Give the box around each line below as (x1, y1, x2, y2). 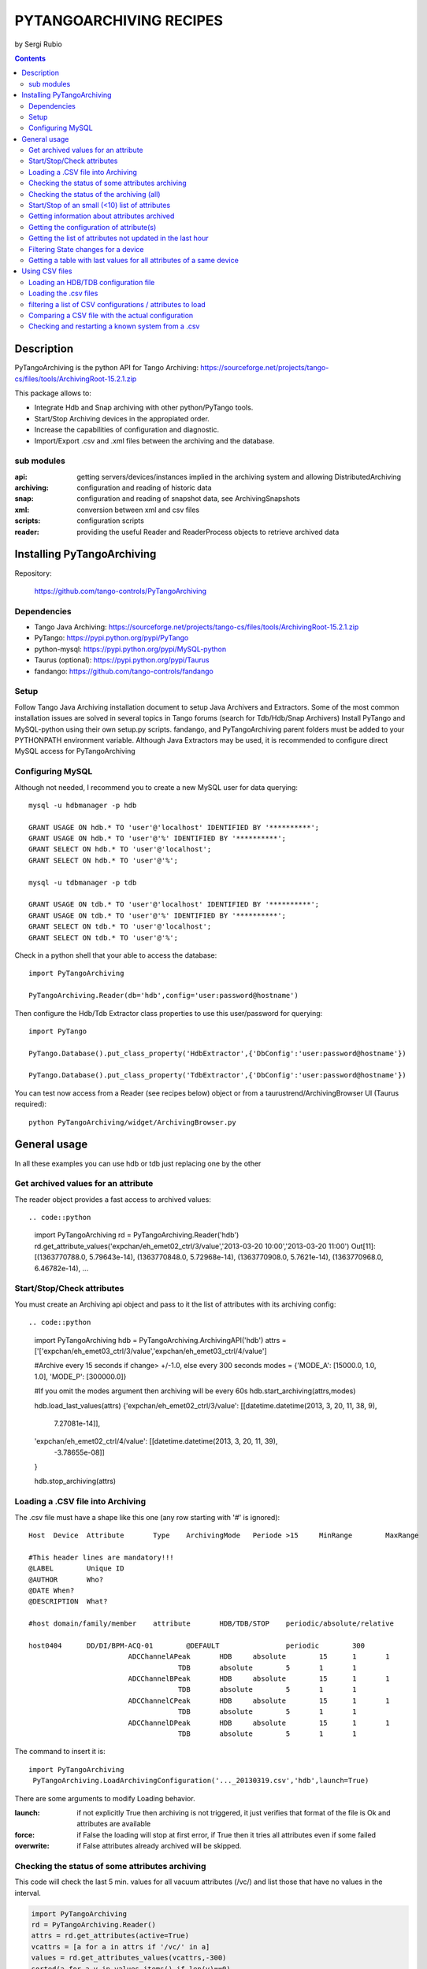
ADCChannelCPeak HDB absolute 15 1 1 (128, 1696, 390, 1705)
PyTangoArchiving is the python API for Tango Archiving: (14, 363, 199, 373)
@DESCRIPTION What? (28, 1597, 108, 1606)
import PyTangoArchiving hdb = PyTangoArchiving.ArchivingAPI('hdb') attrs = (34, 1335, 287, 1344)
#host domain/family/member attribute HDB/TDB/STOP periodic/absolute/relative (28, 1619, 394, 1628)
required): (14, 1099, 47, 1109)
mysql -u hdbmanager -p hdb (28, 800, 137, 810)
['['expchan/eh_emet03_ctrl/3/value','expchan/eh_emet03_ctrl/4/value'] (34, 1346, 267, 1355)
